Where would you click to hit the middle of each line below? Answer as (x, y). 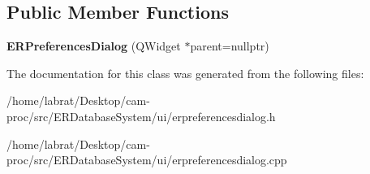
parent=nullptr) (230, 46)
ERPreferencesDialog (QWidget (94, 46)
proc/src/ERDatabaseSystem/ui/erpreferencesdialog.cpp (147, 160)
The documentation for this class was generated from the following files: (185, 73)
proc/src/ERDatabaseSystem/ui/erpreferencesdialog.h (141, 116)
